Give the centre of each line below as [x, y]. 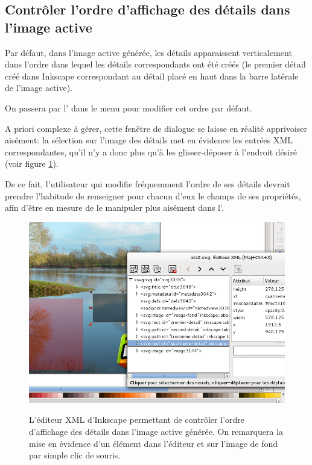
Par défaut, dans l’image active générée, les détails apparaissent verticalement [148, 52]
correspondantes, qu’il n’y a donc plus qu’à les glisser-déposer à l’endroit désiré [151, 151]
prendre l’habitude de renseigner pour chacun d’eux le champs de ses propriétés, [153, 195]
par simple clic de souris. [75, 455]
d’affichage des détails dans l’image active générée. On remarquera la [156, 432]
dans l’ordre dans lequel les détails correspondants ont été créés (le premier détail [155, 64]
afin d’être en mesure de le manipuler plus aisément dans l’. [114, 208]
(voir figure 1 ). [32, 164]
